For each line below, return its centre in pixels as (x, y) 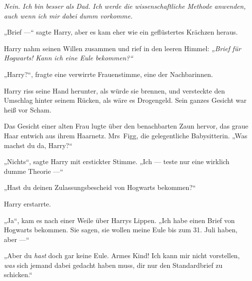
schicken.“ (18, 274)
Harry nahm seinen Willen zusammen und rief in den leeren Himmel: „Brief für (123, 48)
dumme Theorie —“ (34, 171)
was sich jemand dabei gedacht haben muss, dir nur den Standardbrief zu (113, 265)
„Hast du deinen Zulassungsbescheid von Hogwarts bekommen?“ (100, 187)
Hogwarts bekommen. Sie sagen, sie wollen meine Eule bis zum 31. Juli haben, (121, 230)
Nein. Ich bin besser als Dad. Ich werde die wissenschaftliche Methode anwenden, (125, 6)
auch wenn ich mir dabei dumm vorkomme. (68, 15)
